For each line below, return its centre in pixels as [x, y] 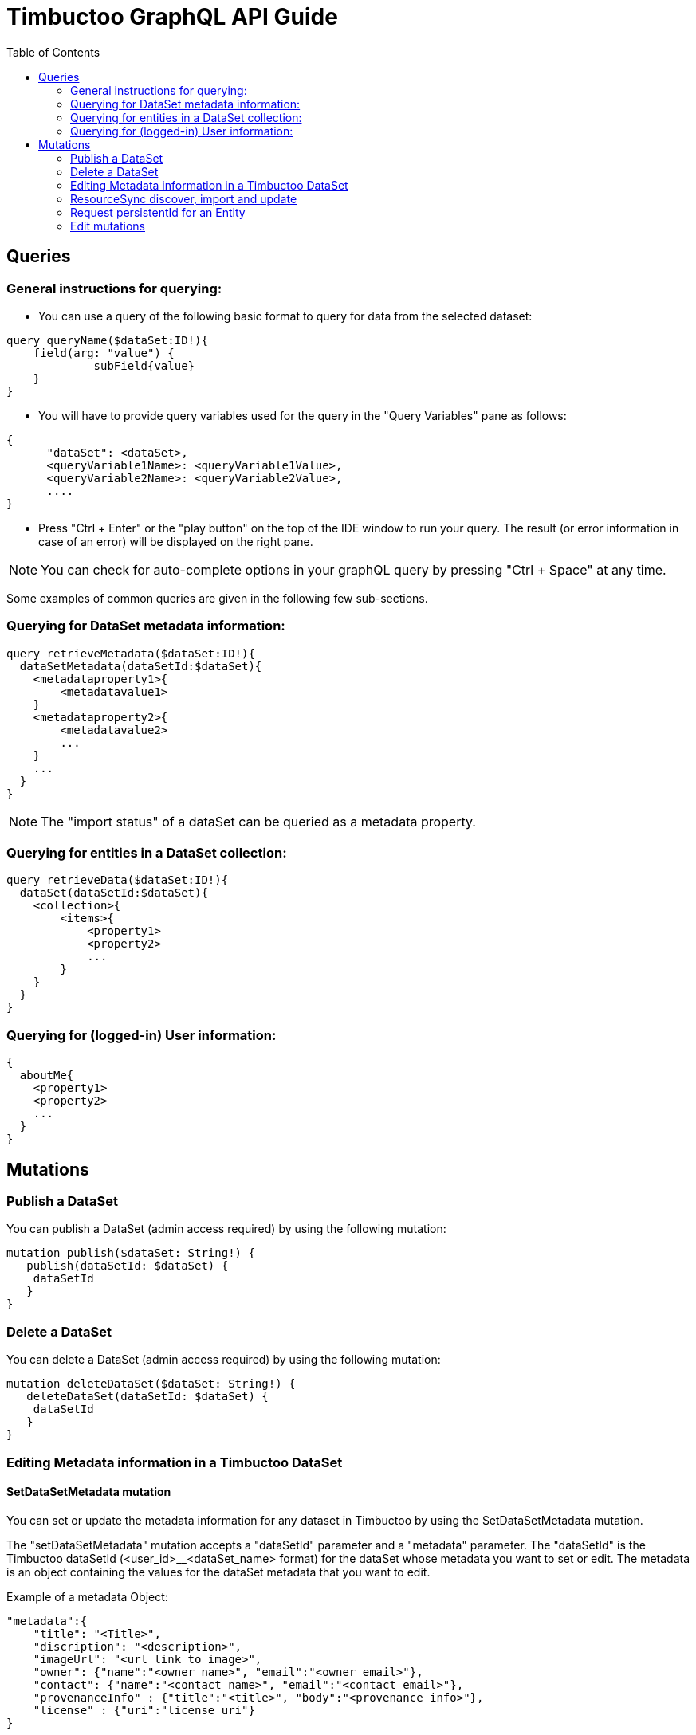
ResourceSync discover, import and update [184, 198]
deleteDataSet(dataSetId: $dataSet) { [147, 1397]
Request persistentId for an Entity [158, 212]
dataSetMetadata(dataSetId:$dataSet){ [141, 666]
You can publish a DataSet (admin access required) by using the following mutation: [226, 1229]
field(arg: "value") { [104, 353]
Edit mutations [108, 226]
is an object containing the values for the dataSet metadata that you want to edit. [218, 1572]
